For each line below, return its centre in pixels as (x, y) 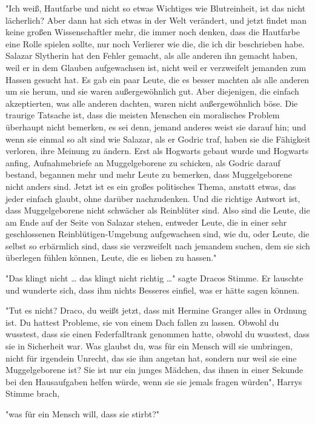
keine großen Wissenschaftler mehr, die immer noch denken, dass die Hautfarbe (153, 32)
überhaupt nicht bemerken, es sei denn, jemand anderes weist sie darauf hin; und (156, 126)
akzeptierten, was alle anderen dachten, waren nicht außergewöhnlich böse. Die (152, 103)
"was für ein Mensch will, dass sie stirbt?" (83, 414)
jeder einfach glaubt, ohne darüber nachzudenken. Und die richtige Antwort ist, (153, 198)
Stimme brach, (33, 393)
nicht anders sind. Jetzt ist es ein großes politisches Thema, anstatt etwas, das (151, 186)
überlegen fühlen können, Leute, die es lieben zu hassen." (111, 257)
